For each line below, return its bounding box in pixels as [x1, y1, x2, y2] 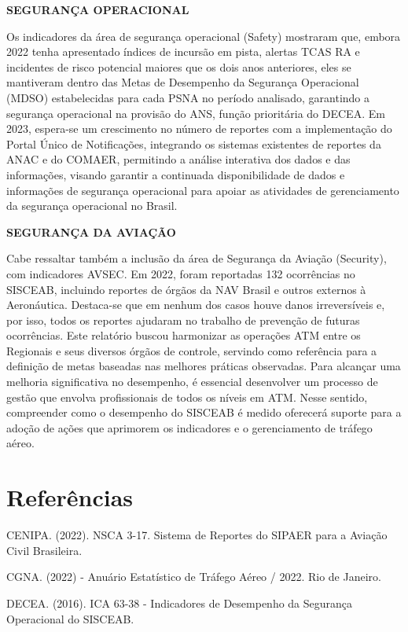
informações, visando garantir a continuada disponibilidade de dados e [6, 166, 345, 182]
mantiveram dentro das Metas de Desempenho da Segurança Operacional [6, 74, 359, 90]
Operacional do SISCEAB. [6, 610, 134, 626]
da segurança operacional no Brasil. [6, 197, 178, 214]
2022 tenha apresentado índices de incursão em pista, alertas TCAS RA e [6, 43, 360, 60]
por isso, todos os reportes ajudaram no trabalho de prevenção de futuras [6, 311, 360, 328]
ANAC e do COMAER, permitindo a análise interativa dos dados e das [6, 151, 351, 167]
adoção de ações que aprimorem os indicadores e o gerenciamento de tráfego [6, 419, 373, 435]
